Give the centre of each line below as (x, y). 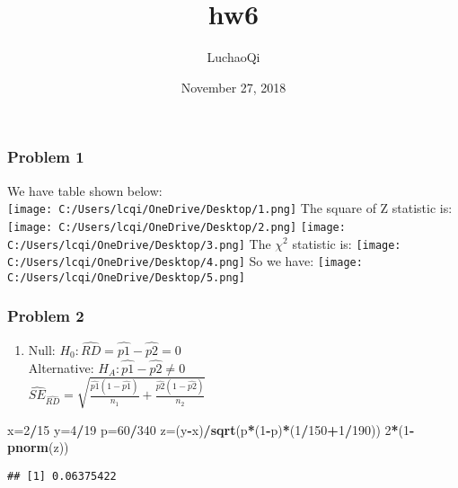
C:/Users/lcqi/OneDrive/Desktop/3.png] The (139, 243)
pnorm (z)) (38, 447)
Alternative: (61, 367)
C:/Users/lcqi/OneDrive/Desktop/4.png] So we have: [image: (185, 261)
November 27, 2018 (233, 87)
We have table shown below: (85, 190)
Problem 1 (46, 157)
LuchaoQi (233, 57)
